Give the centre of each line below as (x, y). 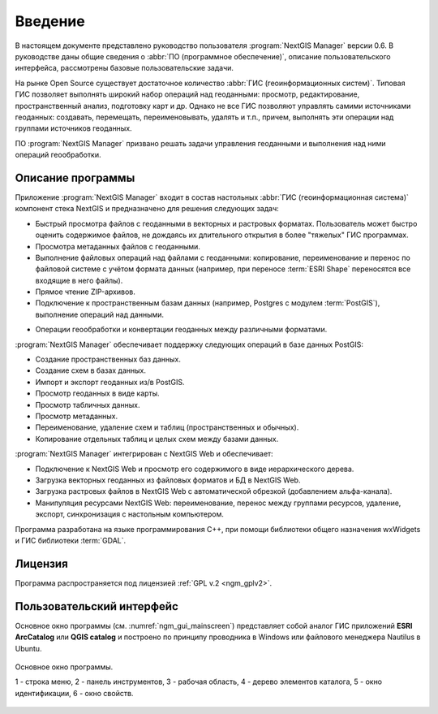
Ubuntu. (28, 648)
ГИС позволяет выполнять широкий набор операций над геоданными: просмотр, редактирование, (187, 94)
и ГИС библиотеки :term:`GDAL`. (71, 540)
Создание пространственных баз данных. (108, 359)
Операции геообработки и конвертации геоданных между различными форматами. (181, 330)
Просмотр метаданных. (77, 416)
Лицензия (41, 563)
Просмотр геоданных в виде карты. (97, 393)
